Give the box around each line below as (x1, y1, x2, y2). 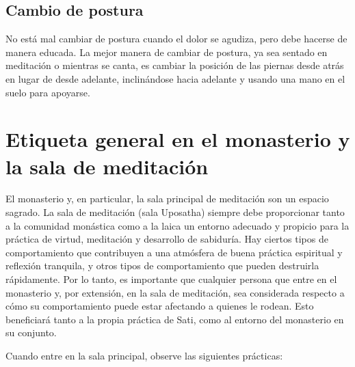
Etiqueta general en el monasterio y (5, 125, 350, 153)
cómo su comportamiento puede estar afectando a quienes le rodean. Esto (5, 299, 314, 313)
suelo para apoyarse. (5, 85, 90, 99)
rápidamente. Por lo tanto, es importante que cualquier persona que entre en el (5, 272, 337, 286)
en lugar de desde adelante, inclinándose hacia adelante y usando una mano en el (5, 71, 345, 85)
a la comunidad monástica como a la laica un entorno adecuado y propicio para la (5, 218, 350, 232)
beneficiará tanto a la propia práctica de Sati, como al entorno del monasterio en (5, 312, 344, 326)
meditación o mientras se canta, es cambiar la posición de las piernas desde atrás (5, 58, 344, 72)
